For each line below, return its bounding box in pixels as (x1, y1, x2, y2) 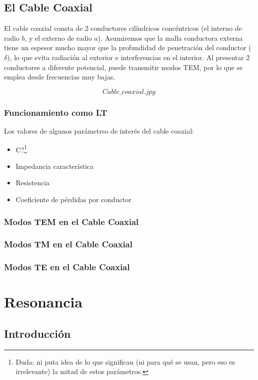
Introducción (4, 325, 71, 341)
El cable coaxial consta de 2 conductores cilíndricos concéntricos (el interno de (4, 23, 242, 33)
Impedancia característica (15, 160, 94, 171)
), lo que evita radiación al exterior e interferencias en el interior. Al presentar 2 (7, 52, 250, 62)
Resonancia (4, 292, 83, 312)
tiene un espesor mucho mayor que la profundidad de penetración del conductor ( (4, 42, 252, 53)
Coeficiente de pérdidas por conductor (15, 194, 131, 205)
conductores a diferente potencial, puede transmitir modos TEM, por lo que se (4, 62, 243, 72)
